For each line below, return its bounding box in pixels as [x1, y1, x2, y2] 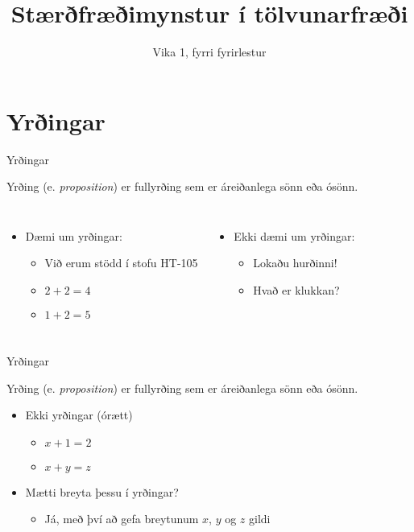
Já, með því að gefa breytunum [44, 510, 199, 527]
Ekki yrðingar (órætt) [25, 406, 133, 423]
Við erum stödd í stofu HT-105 [44, 254, 198, 271]
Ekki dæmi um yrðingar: [234, 227, 355, 244]
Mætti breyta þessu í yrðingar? [25, 483, 179, 500]
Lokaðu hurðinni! [253, 254, 337, 271]
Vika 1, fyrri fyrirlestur [152, 43, 267, 60]
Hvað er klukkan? [253, 282, 340, 299]
